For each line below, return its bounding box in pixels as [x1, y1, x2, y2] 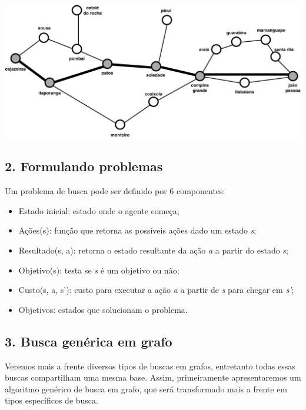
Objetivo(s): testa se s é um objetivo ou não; [18, 264, 179, 276]
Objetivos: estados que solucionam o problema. [18, 303, 188, 315]
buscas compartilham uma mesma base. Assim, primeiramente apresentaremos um [5, 371, 301, 384]
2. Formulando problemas [5, 157, 163, 175]
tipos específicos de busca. [5, 394, 98, 406]
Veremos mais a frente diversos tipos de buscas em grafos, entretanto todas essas [5, 359, 295, 372]
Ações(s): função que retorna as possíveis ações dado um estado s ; [18, 224, 257, 236]
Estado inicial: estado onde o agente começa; [18, 204, 179, 216]
